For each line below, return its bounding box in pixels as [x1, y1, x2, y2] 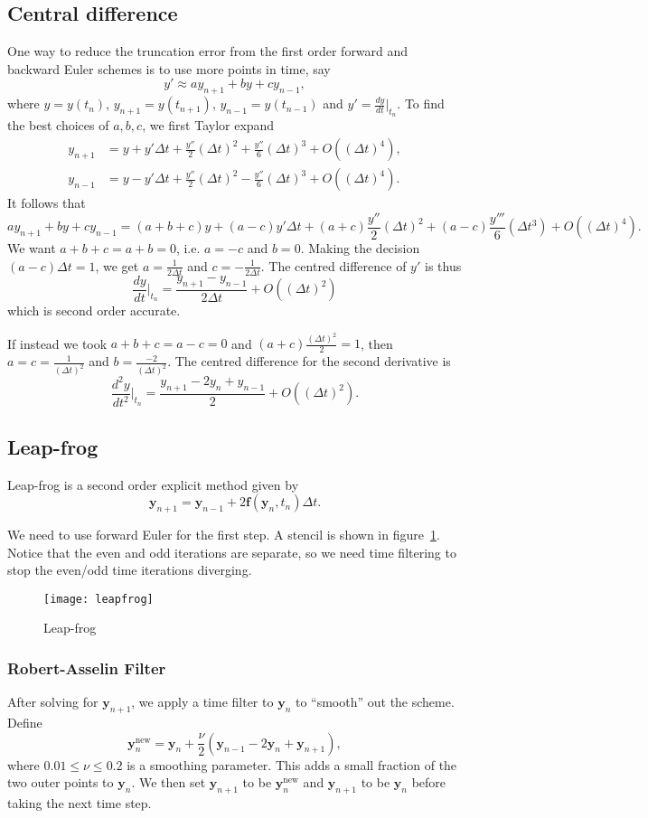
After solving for [7, 692, 99, 711]
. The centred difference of [260, 256, 407, 275]
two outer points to [7, 773, 114, 792]
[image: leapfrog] [43, 592, 154, 606]
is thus [425, 256, 462, 275]
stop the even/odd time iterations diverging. [7, 560, 252, 579]
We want [7, 239, 56, 258]
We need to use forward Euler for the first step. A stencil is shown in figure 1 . [7, 524, 440, 543]
